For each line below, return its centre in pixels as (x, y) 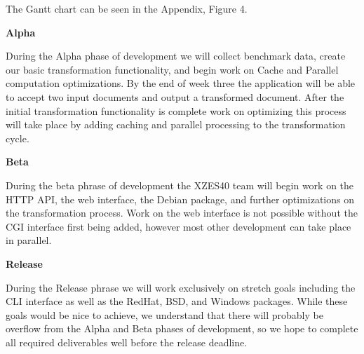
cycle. (18, 138)
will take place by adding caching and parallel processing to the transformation (176, 124)
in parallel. (29, 240)
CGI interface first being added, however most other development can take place (178, 226)
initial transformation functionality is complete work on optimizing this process (176, 110)
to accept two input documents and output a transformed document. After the (175, 96)
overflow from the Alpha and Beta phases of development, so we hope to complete (182, 328)
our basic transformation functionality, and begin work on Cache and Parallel (172, 69)
